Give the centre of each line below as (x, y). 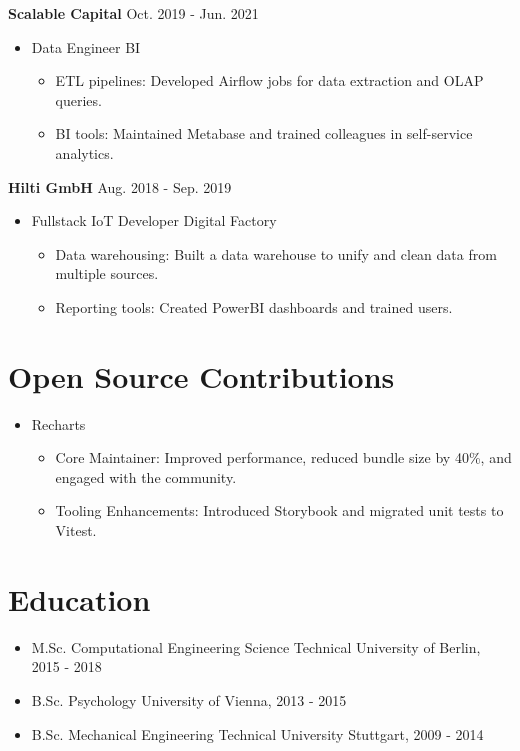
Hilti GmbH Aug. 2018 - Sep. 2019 (120, 186)
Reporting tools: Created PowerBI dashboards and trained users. (254, 306)
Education (79, 598)
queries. (78, 99)
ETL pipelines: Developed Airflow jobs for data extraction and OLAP (269, 80)
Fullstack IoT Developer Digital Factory (154, 220)
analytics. (84, 152)
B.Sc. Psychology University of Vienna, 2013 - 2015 (189, 699)
